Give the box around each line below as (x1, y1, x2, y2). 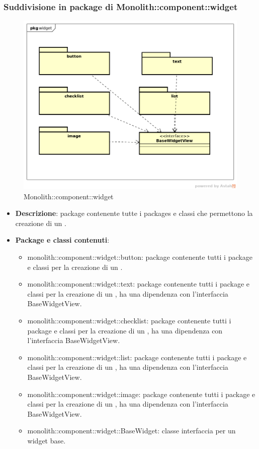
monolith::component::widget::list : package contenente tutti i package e (27, 352, 247, 362)
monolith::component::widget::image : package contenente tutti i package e (27, 388, 255, 399)
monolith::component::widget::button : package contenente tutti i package (27, 252, 252, 262)
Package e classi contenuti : (15, 235, 110, 245)
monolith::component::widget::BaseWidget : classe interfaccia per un (27, 425, 236, 436)
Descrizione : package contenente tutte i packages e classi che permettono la (15, 208, 253, 218)
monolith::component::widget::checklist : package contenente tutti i (27, 315, 231, 326)
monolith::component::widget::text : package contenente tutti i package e (27, 278, 249, 289)
